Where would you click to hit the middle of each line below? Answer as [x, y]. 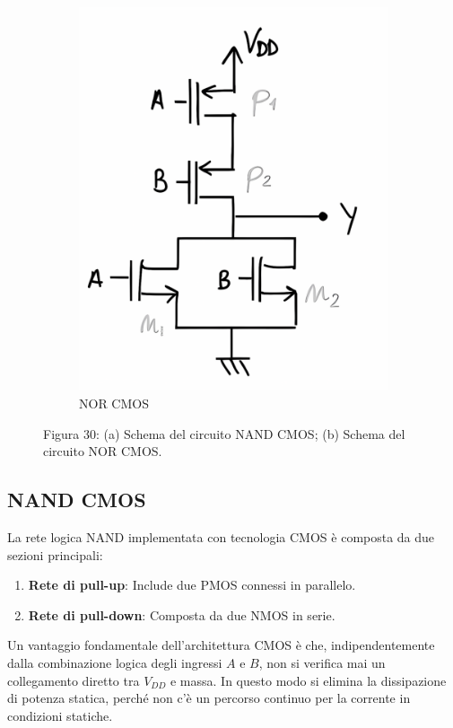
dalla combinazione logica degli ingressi [115, 663]
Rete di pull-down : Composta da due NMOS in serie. [182, 614]
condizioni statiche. [60, 715]
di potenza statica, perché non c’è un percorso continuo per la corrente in [209, 698]
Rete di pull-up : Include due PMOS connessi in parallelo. [192, 585]
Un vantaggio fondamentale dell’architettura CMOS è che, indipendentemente [221, 645]
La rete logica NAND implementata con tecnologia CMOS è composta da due [221, 537]
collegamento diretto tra [74, 680]
